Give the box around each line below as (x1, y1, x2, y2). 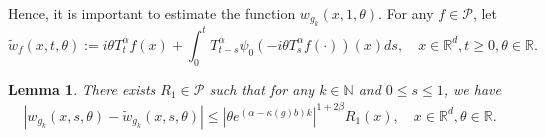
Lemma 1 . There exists (8, 78, 156, 99)
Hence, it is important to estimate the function (8, 3, 296, 23)
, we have (443, 78, 501, 99)
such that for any (209, 78, 315, 99)
